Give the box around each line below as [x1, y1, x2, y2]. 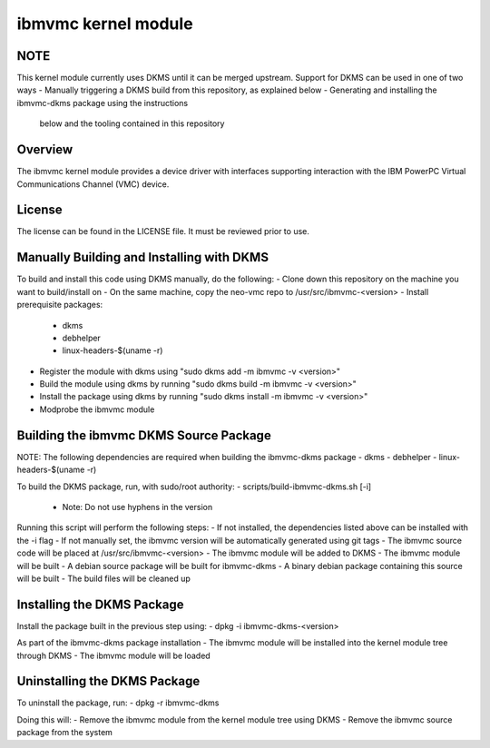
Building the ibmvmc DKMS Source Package [16, 428, 271, 443]
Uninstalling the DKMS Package [16, 674, 201, 689]
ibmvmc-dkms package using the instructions [16, 97, 189, 108]
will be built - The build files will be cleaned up [16, 573, 191, 584]
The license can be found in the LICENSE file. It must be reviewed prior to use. [16, 226, 310, 237]
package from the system [16, 727, 113, 738]
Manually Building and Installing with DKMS [16, 250, 269, 265]
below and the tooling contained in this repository [39, 118, 225, 129]
